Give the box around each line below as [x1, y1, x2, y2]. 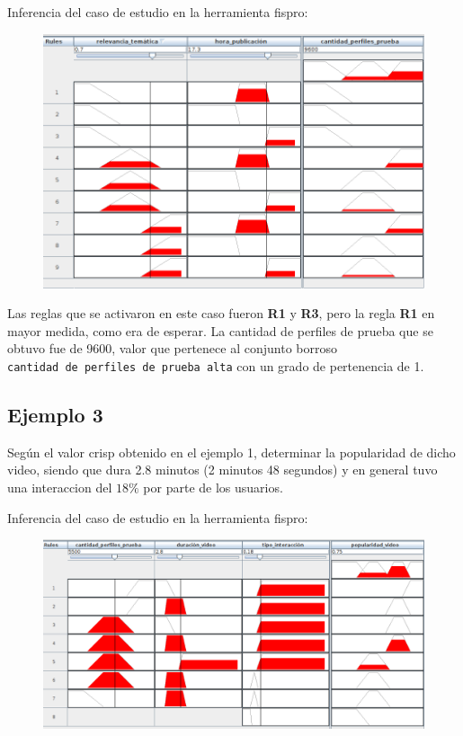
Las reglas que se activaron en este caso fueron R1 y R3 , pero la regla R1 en [7, 304, 435, 323]
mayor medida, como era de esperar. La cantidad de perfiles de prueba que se [7, 321, 433, 340]
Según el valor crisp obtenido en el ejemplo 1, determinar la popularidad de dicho [7, 442, 456, 461]
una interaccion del [7, 478, 112, 496]
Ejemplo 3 [7, 401, 103, 428]
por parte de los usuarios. [143, 478, 283, 496]
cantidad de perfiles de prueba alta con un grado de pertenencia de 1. [7, 356, 424, 375]
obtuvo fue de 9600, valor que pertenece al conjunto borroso [7, 339, 337, 358]
